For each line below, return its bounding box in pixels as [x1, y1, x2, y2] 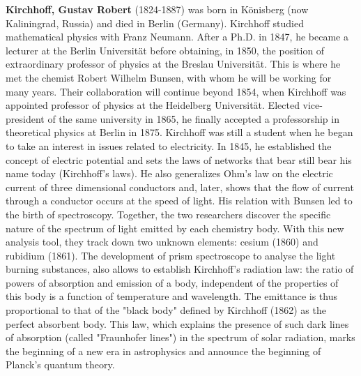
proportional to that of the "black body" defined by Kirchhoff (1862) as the [6, 303, 326, 317]
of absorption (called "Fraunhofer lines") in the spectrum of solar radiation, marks [6, 330, 355, 345]
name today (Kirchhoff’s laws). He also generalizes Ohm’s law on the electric [6, 166, 333, 181]
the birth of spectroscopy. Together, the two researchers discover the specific [6, 206, 331, 221]
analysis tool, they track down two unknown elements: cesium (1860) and [6, 234, 318, 249]
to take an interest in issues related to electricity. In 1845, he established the [6, 138, 332, 153]
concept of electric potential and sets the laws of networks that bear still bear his [6, 152, 352, 167]
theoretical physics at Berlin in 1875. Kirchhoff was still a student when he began [6, 125, 353, 140]
